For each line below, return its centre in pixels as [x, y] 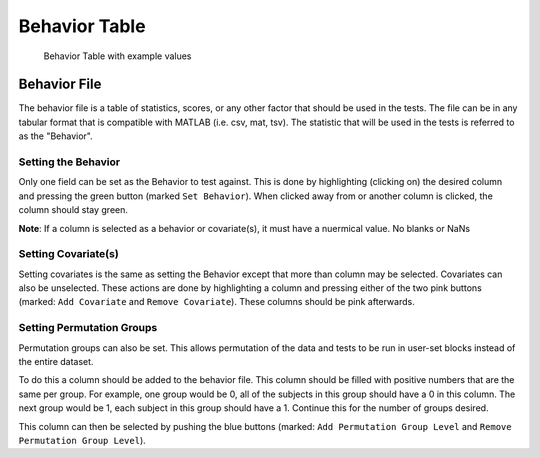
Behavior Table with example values [117, 56]
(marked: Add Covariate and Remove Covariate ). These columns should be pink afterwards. [216, 302]
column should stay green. [73, 210]
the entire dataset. [56, 361]
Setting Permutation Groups [88, 328]
